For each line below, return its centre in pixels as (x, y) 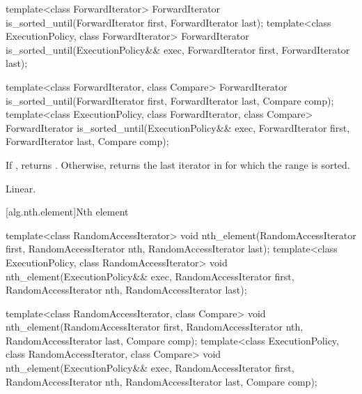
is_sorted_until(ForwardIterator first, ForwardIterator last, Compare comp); (170, 100)
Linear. (21, 188)
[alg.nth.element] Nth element (67, 212)
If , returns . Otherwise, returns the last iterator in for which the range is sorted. (178, 164)
